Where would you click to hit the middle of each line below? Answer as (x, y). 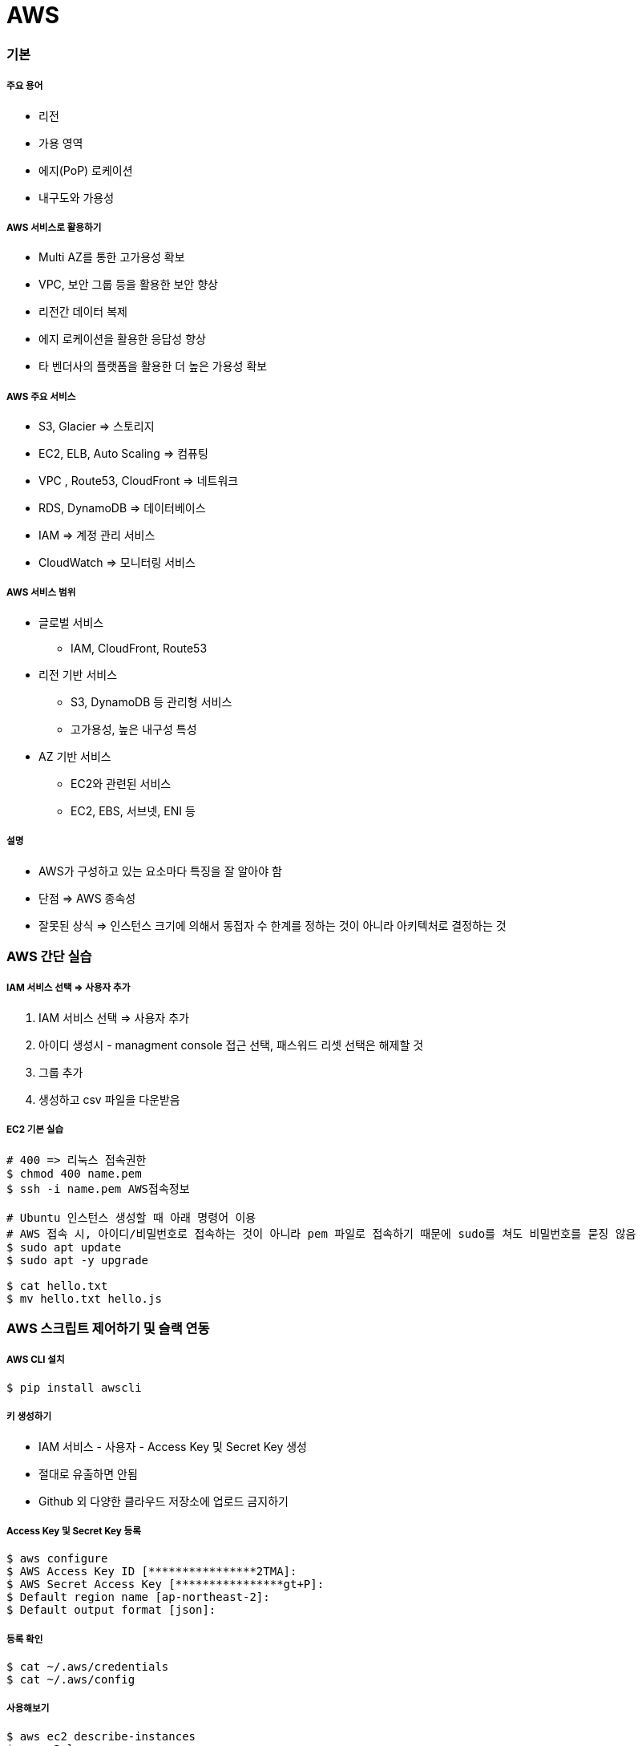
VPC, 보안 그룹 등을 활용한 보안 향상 (128, 285)
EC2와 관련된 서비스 (121, 783)
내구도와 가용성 (77, 197)
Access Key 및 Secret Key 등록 (74, 1531)
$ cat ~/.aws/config (71, 1680)
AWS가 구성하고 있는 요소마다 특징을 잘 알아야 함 (160, 871)
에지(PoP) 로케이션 (86, 170)
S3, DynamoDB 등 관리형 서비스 (151, 701)
